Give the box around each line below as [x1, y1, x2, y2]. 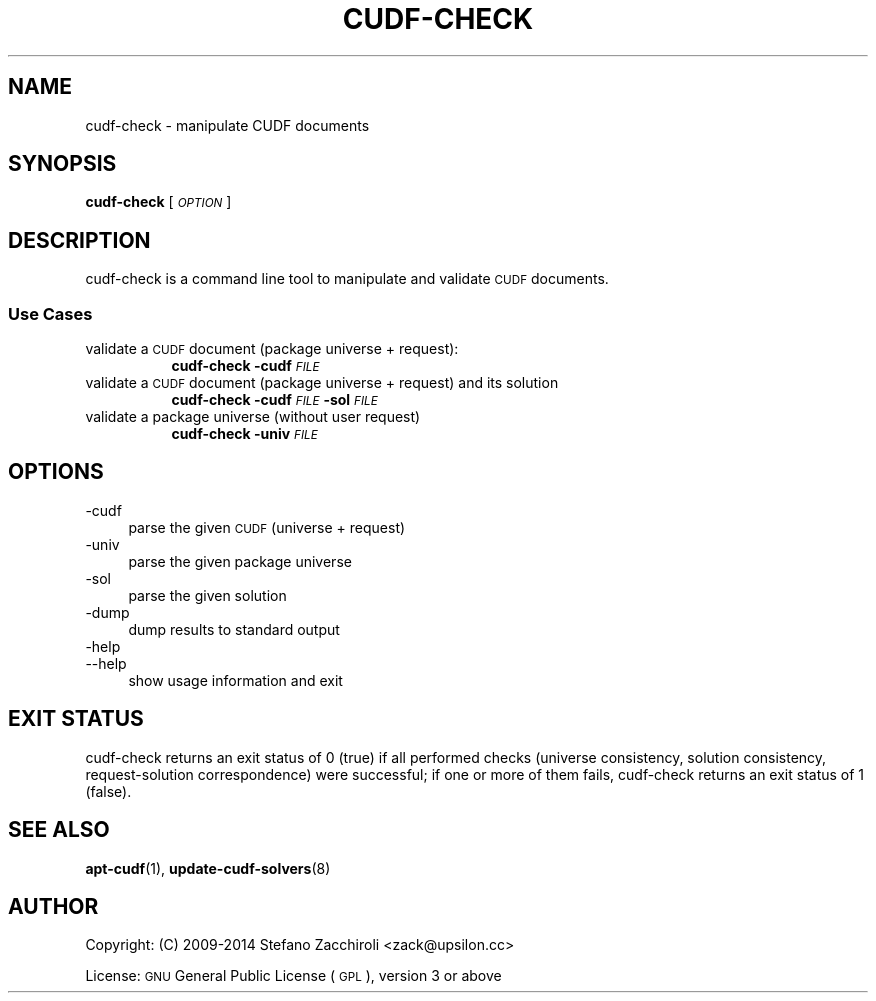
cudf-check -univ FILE [171, 425, 318, 443]
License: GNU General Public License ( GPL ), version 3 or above [85, 967, 502, 985]
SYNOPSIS [8, 151, 117, 177]
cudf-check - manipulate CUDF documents [85, 116, 370, 134]
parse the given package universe [128, 552, 352, 570]
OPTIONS [8, 459, 104, 485]
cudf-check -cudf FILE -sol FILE [171, 391, 378, 409]
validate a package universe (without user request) [85, 408, 421, 426]
